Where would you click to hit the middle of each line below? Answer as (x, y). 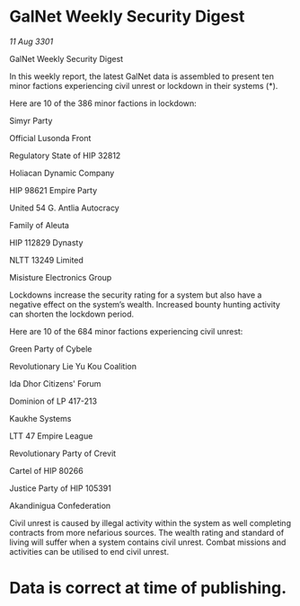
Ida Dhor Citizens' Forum (55, 383)
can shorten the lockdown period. (72, 314)
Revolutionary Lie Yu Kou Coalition (73, 366)
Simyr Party (31, 120)
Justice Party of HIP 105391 (61, 488)
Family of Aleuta (40, 225)
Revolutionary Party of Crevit (63, 453)
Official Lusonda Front (50, 138)
